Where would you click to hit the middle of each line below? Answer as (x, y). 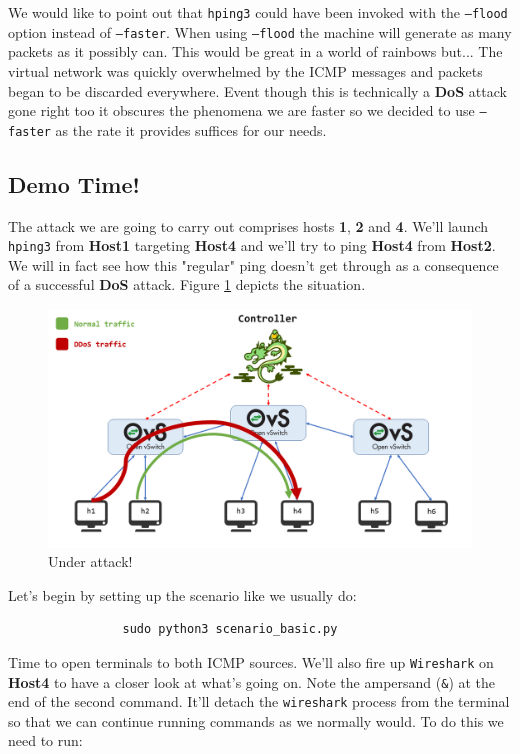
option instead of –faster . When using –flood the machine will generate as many (260, 31)
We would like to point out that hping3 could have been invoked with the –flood (258, 12)
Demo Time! (74, 183)
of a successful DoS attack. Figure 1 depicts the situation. (187, 284)
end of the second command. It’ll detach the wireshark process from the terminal (259, 701)
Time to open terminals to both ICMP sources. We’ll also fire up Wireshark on (251, 661)
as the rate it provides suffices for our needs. (191, 129)
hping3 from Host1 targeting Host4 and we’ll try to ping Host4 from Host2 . (252, 245)
